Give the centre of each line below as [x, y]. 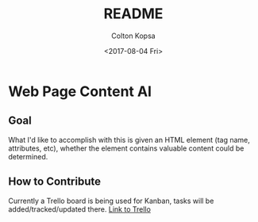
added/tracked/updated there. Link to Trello [79, 209]
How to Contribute [55, 182]
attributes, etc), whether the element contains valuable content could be [126, 148]
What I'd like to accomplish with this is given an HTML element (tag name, [129, 140]
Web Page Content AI [80, 91]
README [133, 14]
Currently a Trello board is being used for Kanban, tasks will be [111, 201]
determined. [28, 156]
